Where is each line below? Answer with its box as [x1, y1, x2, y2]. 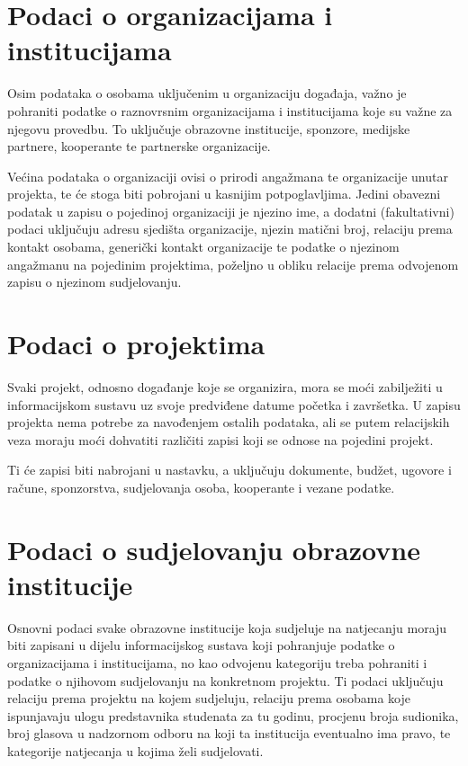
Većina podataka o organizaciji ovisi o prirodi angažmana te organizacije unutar [7, 166, 448, 185]
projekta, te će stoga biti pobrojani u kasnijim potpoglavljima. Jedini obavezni [7, 184, 441, 203]
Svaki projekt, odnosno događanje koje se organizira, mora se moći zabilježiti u [7, 377, 443, 396]
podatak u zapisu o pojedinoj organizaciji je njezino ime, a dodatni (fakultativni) [7, 201, 454, 220]
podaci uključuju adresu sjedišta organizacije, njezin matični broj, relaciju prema [7, 219, 453, 238]
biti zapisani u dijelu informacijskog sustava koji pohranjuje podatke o [7, 636, 395, 655]
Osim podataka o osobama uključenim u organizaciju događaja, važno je [7, 84, 407, 102]
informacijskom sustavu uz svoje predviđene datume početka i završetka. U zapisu [7, 395, 461, 414]
